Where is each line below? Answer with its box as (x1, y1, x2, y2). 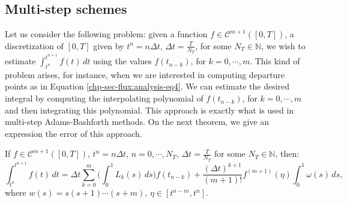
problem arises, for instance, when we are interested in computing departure (5, 68, 285, 80)
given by (93, 39, 124, 52)
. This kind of (250, 55, 300, 67)
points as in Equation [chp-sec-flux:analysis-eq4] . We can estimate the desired (5, 80, 290, 92)
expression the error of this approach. (5, 127, 142, 139)
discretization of (5, 39, 64, 52)
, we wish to (261, 39, 306, 52)
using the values (92, 55, 152, 67)
